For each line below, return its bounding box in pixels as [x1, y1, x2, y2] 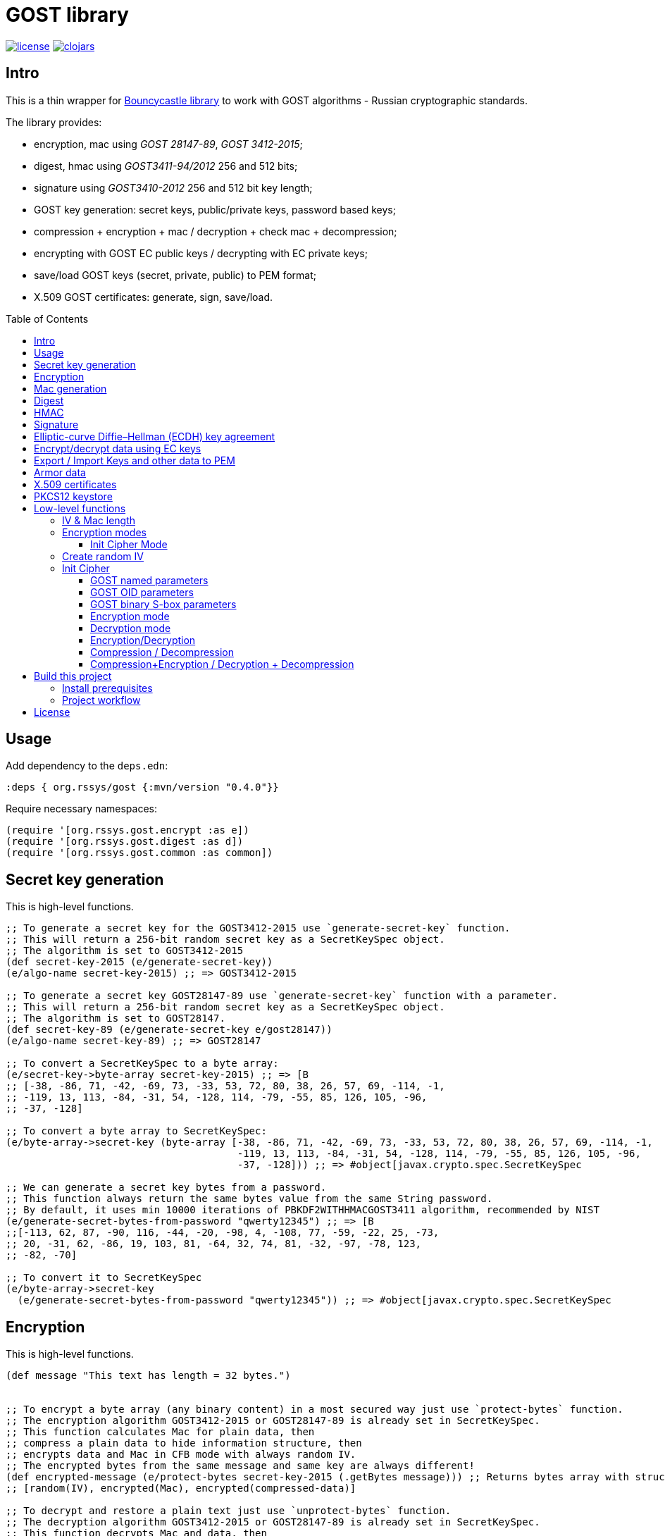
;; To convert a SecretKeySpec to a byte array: [6, 1058, 279, 1070]
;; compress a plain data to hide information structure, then [6, 1437, 362, 1449]
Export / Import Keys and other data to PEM [34, 454, 235, 466]
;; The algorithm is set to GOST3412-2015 [6, 945, 244, 957]
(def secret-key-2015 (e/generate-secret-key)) [6, 956, 273, 968]
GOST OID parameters [90, 586, 194, 598]
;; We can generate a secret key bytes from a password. [6, 1182, 327, 1194]
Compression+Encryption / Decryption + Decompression [90, 657, 354, 670]
